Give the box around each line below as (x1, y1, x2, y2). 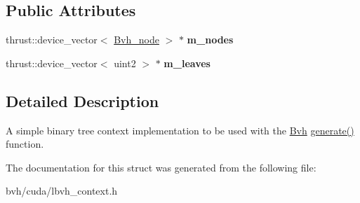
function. (6, 136, 44, 151)
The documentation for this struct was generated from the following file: (6, 160, 316, 174)
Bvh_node (114, 32, 159, 47)
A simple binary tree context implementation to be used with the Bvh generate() (6, 122, 354, 137)
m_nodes (187, 32, 234, 47)
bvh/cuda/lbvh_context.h (6, 183, 118, 198)
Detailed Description (6, 90, 159, 111)
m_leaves (164, 55, 211, 70)
